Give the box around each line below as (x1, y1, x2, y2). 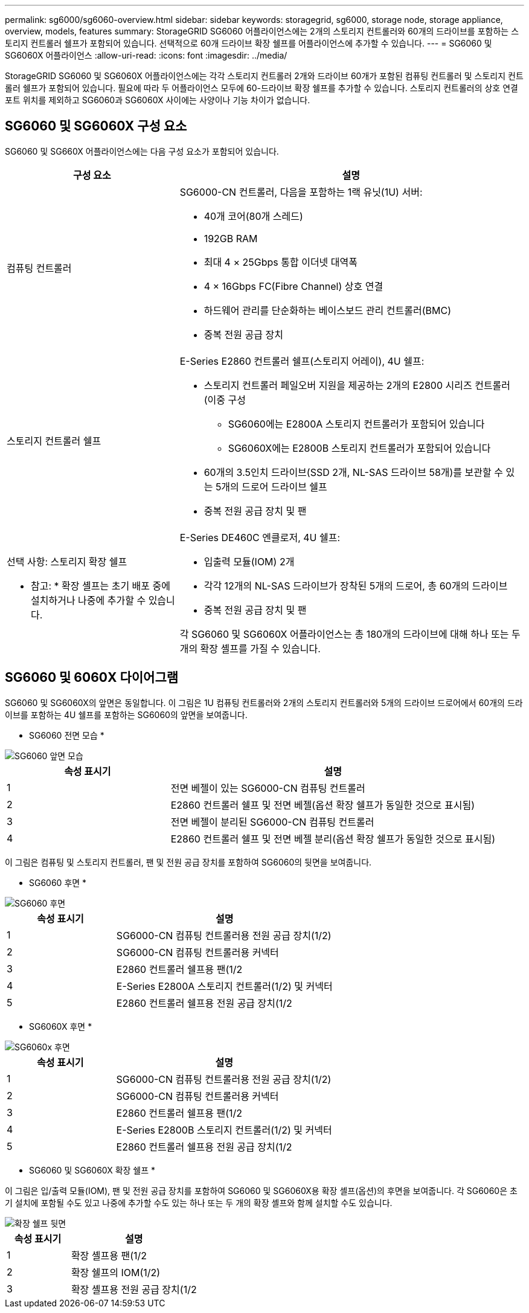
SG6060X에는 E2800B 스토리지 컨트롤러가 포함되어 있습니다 (228, 441, 491, 454)
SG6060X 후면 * (29, 1021, 92, 1032)
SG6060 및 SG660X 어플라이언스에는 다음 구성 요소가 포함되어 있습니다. (5, 146, 279, 156)
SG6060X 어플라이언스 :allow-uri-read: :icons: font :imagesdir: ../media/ (5, 50, 287, 60)
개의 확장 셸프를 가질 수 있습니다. (179, 642, 321, 655)
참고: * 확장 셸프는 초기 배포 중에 (31, 579, 170, 592)
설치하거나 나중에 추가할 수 (31, 594, 146, 606)
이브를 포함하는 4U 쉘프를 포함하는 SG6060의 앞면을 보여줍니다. (5, 709, 248, 720)
